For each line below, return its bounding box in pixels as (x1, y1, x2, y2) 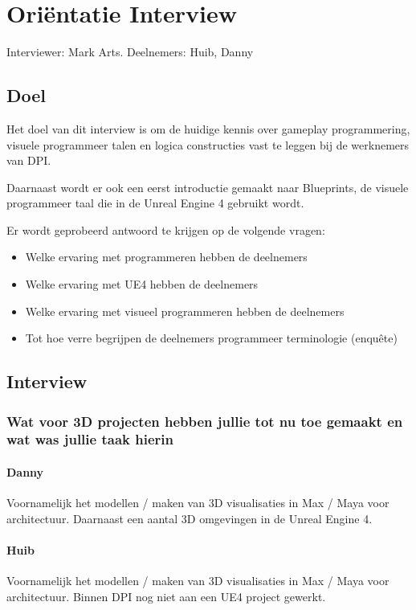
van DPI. (6, 152, 51, 169)
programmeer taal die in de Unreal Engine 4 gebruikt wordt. (6, 194, 304, 211)
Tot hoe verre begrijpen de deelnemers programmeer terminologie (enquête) (25, 330, 398, 346)
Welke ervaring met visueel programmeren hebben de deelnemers (25, 302, 345, 319)
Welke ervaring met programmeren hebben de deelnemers (25, 248, 308, 265)
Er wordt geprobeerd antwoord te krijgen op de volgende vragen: (6, 221, 325, 238)
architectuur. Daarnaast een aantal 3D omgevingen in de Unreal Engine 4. (6, 510, 373, 526)
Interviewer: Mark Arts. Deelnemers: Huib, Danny (6, 43, 254, 60)
